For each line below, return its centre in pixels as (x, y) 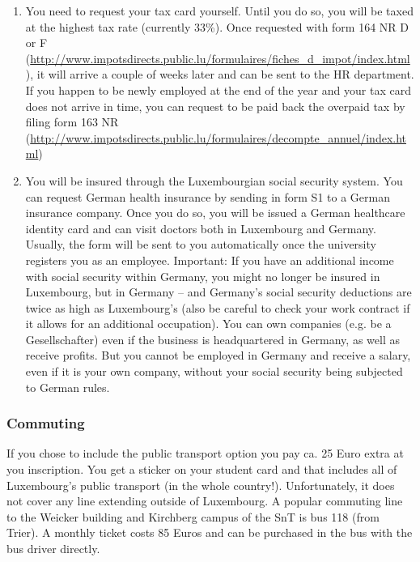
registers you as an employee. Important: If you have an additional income (210, 260)
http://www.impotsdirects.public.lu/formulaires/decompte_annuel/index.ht (218, 137)
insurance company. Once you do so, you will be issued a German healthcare (215, 213)
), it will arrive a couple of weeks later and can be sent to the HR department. (220, 74)
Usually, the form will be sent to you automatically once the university (201, 244)
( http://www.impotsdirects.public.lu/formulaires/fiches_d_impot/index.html (218, 58)
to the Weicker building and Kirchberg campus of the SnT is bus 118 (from (193, 516)
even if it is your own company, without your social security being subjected (214, 371)
